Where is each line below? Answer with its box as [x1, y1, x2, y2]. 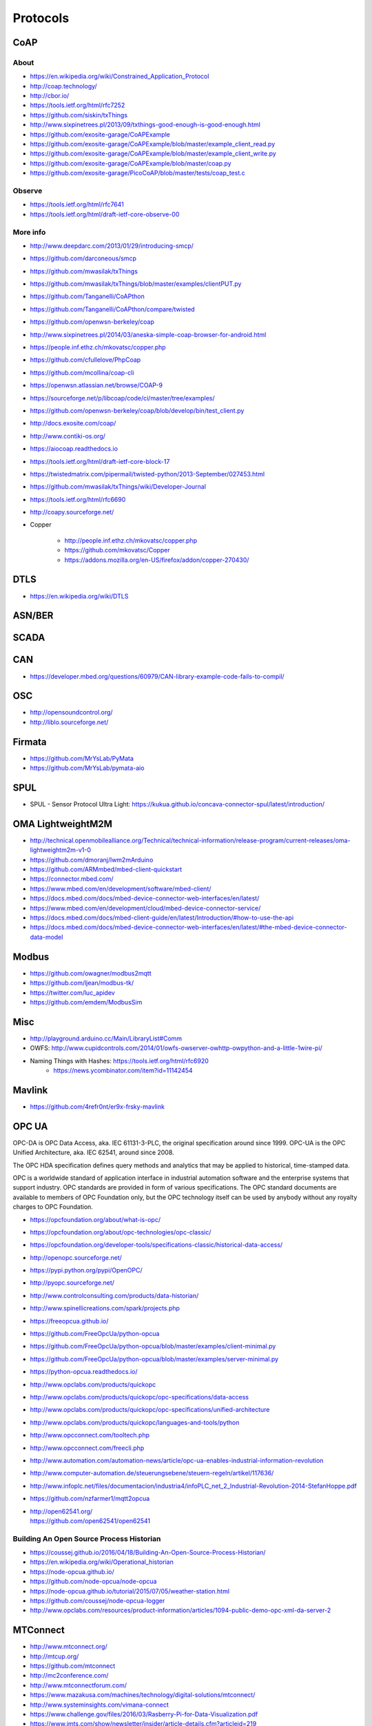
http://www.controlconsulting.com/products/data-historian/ [30, 1291, 199, 1299]
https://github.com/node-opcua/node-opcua [30, 1578, 157, 1586]
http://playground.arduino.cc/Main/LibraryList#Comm [30, 1034, 183, 1043]
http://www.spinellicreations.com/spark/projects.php [30, 1304, 180, 1312]
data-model [30, 933, 63, 941]
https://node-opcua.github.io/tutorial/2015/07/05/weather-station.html [30, 1587, 230, 1595]
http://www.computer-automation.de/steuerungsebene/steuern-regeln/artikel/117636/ [30, 1469, 274, 1477]
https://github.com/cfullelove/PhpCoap [30, 356, 141, 364]
